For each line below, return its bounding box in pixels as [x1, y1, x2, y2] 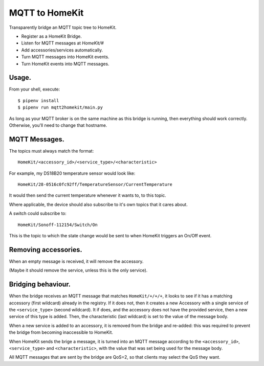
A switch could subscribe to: [9, 210, 67, 216]
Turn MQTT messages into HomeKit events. [21, 54, 110, 60]
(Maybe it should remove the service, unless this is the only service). [9, 267, 148, 274]
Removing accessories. [9, 245, 83, 254]
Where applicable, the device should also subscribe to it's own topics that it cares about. [9, 201, 188, 207]
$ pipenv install [18, 98, 59, 103]
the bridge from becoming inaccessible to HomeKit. [9, 329, 113, 335]
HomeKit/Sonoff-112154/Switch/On [18, 222, 98, 228]
